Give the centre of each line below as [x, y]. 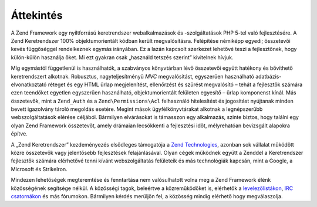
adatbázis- [269, 76]
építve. [19, 134]
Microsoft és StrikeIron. [39, 169]
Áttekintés [37, 15]
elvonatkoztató [29, 84]
